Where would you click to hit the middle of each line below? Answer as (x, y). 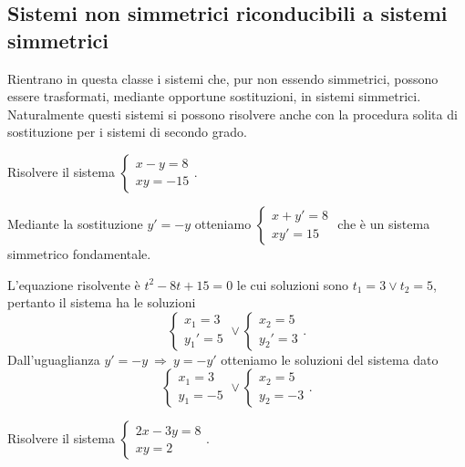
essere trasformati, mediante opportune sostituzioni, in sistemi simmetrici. (214, 96)
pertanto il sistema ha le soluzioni (102, 302)
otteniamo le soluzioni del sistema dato (330, 359)
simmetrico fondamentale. (79, 253)
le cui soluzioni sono (293, 284)
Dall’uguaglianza (54, 359)
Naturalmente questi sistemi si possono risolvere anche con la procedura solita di (232, 114)
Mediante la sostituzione (75, 223)
